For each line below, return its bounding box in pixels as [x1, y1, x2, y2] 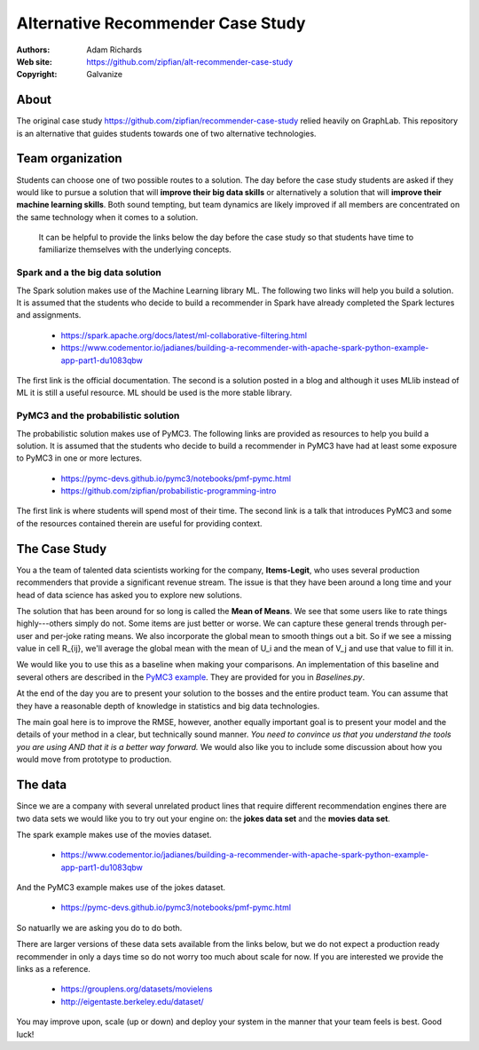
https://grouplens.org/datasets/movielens [60, 983, 213, 994]
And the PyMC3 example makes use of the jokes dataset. [16, 882, 226, 893]
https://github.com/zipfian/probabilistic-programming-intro [60, 486, 277, 496]
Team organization [16, 151, 123, 166]
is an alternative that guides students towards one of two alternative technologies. [16, 128, 317, 138]
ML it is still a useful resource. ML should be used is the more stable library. [16, 387, 293, 399]
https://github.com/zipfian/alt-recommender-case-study [86, 56, 293, 67]
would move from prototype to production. [16, 754, 172, 765]
